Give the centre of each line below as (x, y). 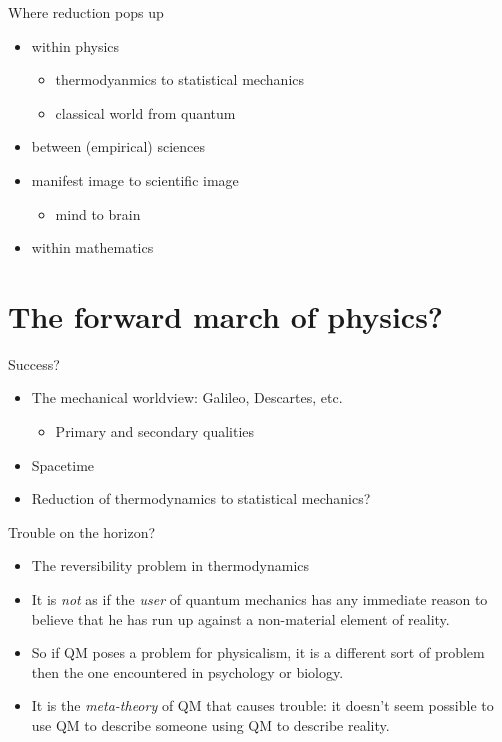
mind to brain (98, 213)
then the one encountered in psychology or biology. (187, 671)
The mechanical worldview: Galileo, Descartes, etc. (187, 397)
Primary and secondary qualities (155, 431)
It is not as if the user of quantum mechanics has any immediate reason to (259, 599)
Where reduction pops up (86, 12)
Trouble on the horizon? (82, 531)
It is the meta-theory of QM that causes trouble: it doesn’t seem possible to (262, 705)
